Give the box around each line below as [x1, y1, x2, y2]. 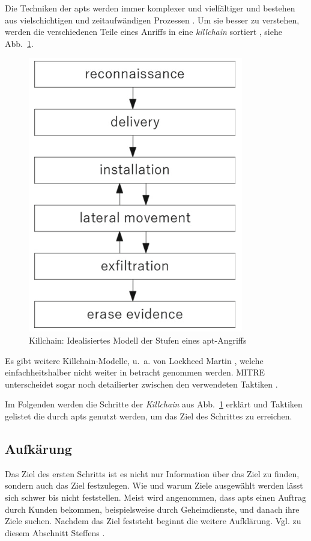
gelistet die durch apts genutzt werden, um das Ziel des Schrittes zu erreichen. [5, 409, 292, 422]
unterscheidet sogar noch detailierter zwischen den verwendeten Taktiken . [5, 377, 278, 390]
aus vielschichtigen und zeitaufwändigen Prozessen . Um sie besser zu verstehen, [5, 13, 300, 26]
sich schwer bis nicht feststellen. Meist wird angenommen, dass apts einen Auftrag [5, 490, 307, 503]
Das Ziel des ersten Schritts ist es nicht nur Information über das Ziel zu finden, [5, 467, 300, 480]
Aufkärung [5, 439, 72, 457]
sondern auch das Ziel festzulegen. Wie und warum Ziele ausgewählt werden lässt [5, 479, 303, 492]
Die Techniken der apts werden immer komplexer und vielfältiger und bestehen [5, 2, 295, 14]
